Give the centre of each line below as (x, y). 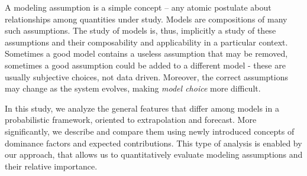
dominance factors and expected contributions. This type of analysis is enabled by (153, 143)
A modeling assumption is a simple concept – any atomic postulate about (138, 7)
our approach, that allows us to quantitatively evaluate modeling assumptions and (154, 154)
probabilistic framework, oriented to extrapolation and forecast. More (131, 120)
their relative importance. (51, 166)
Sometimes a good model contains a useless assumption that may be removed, (146, 53)
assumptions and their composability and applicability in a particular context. (146, 42)
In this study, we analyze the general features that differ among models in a (142, 108)
